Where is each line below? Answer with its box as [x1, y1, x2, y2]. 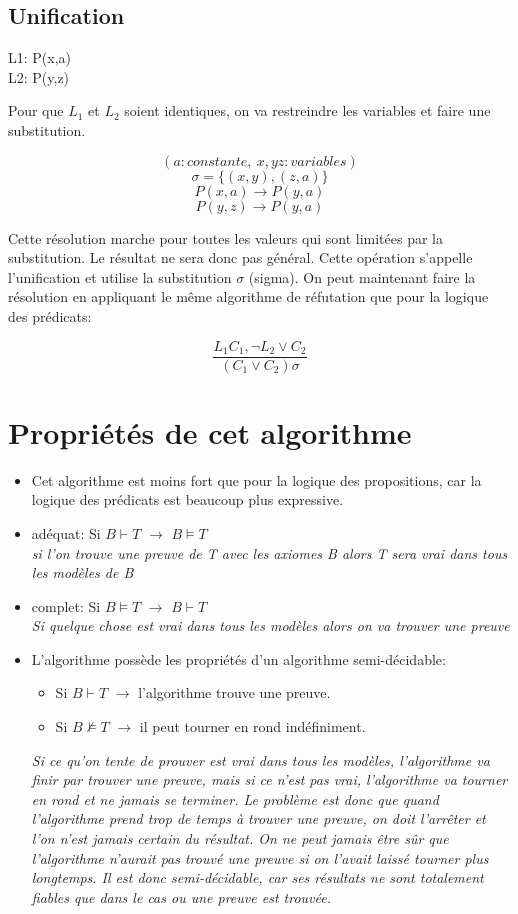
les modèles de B [31, 562, 134, 583]
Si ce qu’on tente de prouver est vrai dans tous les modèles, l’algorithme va [31, 749, 490, 770]
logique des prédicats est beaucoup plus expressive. [31, 489, 344, 510]
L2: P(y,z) [8, 66, 70, 87]
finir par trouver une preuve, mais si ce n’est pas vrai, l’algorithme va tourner [31, 769, 508, 790]
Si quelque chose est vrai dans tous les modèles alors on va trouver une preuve [31, 615, 510, 636]
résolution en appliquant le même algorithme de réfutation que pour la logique [8, 286, 489, 307]
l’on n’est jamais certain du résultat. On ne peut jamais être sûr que [31, 828, 449, 849]
